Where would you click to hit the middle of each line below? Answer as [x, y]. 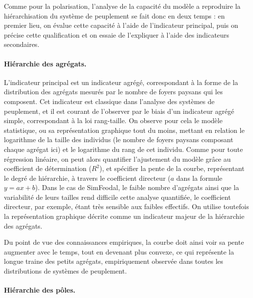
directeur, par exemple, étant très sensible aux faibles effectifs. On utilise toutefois [126, 206]
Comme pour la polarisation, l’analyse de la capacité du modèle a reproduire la [122, 6]
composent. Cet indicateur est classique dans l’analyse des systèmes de [109, 101]
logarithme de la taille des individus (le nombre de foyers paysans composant [119, 139]
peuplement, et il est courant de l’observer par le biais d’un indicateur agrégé [119, 111]
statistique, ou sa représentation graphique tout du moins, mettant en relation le [124, 130]
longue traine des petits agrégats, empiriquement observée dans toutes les [114, 261]
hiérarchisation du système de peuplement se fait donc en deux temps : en [115, 15]
